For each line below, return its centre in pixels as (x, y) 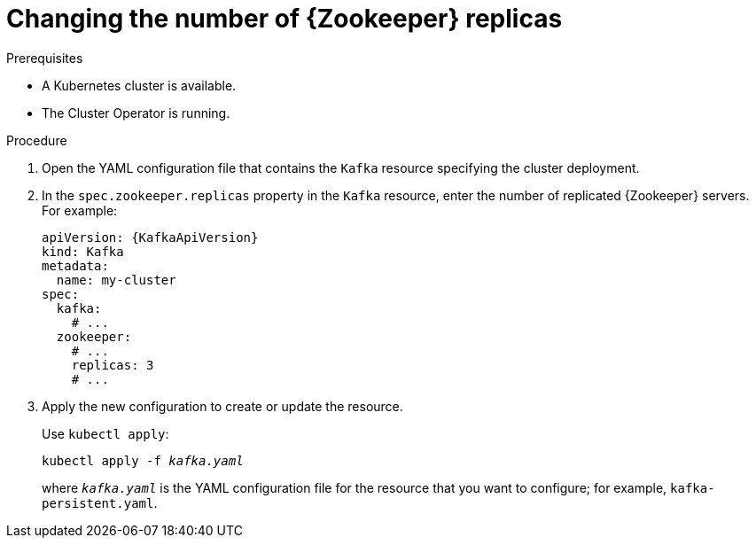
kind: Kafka (83, 251)
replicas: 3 (113, 365)
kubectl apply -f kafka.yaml (143, 460)
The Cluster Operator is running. (136, 113)
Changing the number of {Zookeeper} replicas (284, 19)
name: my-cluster (116, 280)
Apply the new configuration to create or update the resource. (222, 406)
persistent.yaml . (100, 502)
